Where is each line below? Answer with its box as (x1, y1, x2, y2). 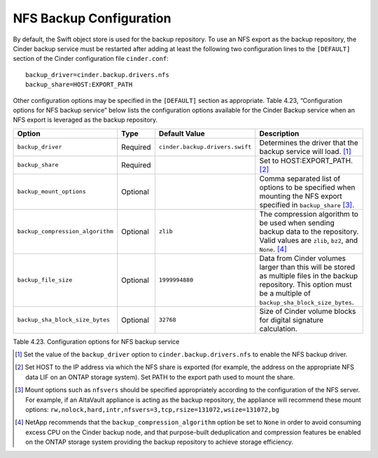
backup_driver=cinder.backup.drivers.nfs (25, 71, 169, 78)
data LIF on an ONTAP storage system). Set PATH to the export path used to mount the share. (25, 373, 295, 381)
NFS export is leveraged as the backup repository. (13, 116, 158, 124)
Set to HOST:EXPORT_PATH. (259, 155, 353, 165)
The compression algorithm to (259, 209, 358, 218)
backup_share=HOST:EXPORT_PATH (25, 81, 133, 89)
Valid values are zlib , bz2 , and (259, 235, 358, 245)
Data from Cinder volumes (259, 253, 346, 263)
